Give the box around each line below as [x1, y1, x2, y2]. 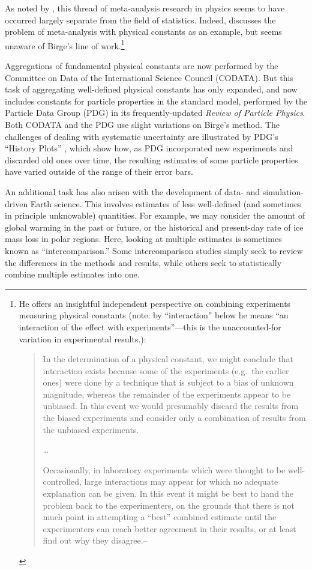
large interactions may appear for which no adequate [84, 475, 278, 488]
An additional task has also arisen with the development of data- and [5, 185, 260, 198]
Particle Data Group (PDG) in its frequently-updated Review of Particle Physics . [5, 106, 305, 119]
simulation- [262, 185, 304, 198]
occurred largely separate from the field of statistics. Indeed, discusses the [5, 13, 276, 26]
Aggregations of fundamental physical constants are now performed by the [5, 59, 278, 72]
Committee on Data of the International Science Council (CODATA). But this [5, 71, 293, 83]
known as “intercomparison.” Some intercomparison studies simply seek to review [5, 244, 303, 256]
